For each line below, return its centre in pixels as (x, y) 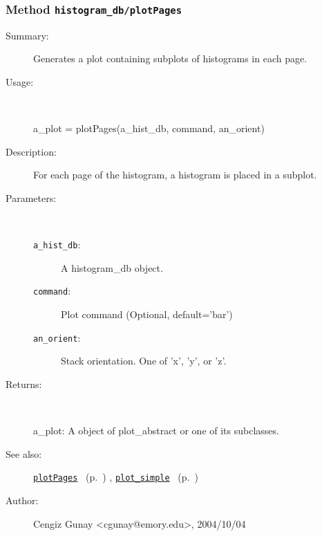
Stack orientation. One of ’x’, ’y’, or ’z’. (144, 361)
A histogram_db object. (112, 267)
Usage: (20, 81)
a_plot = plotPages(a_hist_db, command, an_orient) (149, 128)
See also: (24, 453)
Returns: (24, 383)
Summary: (27, 35)
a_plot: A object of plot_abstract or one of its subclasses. (156, 431)
